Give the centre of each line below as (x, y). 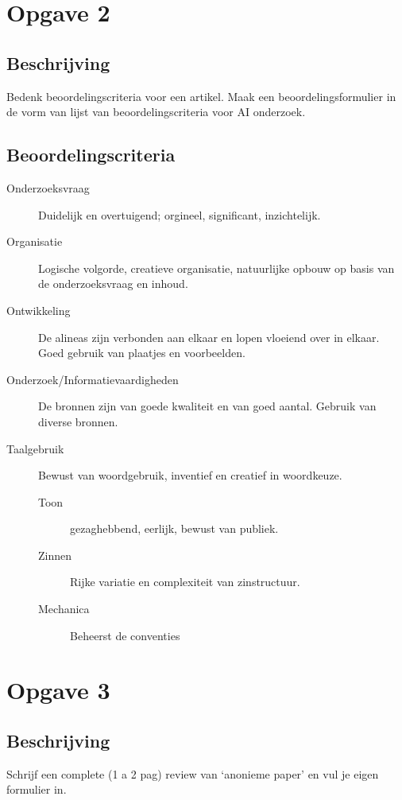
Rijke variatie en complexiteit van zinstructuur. (185, 582)
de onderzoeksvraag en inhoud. (113, 283)
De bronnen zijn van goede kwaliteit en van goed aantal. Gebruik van (207, 406)
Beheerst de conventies (125, 635)
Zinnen (55, 555)
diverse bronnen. (78, 421)
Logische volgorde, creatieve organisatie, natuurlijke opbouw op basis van (216, 268)
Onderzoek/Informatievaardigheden (93, 379)
